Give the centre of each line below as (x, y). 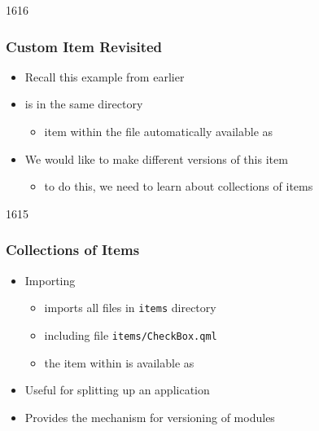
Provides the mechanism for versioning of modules (150, 417)
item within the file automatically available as (159, 131)
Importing (50, 280)
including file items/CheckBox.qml (131, 334)
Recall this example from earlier (105, 76)
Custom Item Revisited (84, 46)
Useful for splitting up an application (117, 390)
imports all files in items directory (130, 308)
